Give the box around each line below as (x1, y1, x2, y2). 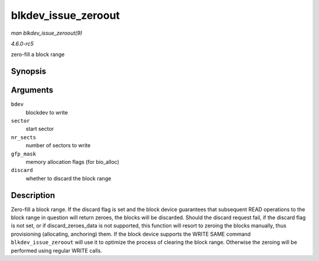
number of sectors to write (25, 142, 91, 149)
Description (11, 190, 56, 200)
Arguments (11, 85, 54, 95)
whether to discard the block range (25, 174, 112, 182)
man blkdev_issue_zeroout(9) (11, 29, 83, 37)
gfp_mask (11, 150, 37, 157)
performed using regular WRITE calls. (11, 247, 103, 254)
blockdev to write (25, 109, 68, 116)
